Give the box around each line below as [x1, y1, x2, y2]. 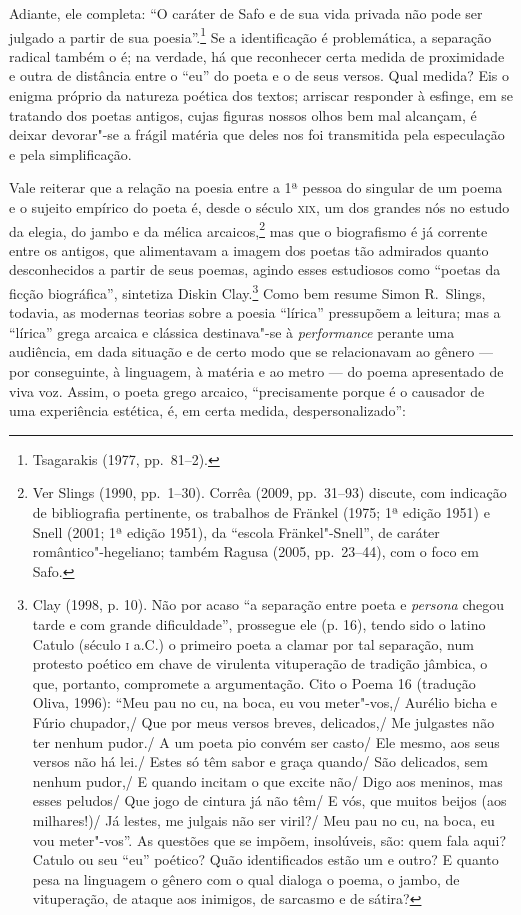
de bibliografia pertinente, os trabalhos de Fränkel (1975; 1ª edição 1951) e [32, 502, 490, 523]
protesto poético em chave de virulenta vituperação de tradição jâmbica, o [32, 653, 488, 674]
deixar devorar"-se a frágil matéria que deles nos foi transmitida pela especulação [9, 124, 505, 145]
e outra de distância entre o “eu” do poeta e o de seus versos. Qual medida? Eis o [9, 65, 510, 86]
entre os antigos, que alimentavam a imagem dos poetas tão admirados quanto [9, 239, 489, 260]
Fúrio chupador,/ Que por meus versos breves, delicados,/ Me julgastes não [32, 711, 495, 732]
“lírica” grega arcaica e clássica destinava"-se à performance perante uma [9, 321, 455, 342]
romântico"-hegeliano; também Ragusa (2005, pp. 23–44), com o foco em [32, 541, 479, 562]
